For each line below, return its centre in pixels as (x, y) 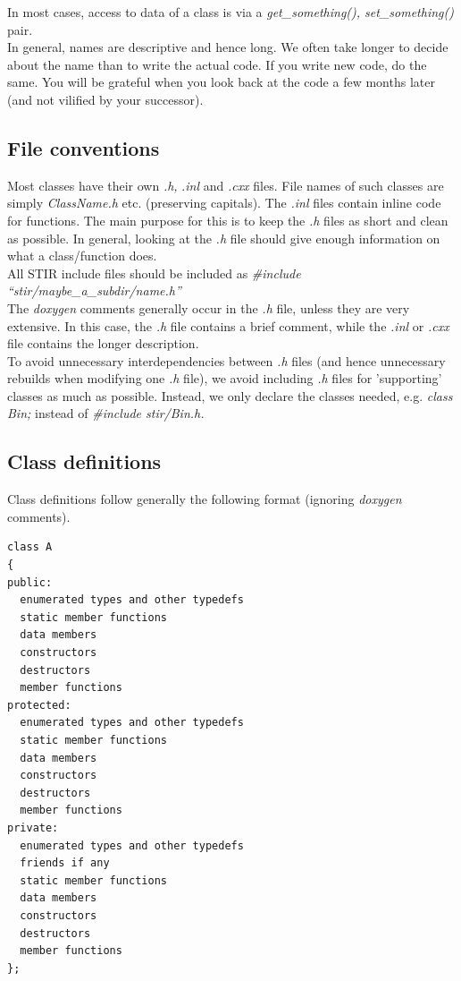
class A (30, 547)
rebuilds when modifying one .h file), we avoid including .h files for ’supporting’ (225, 378)
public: (30, 582)
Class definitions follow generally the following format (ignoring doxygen (205, 499)
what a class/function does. (82, 256)
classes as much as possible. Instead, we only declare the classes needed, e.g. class (230, 395)
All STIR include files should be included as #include (154, 273)
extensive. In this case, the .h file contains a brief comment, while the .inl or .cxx (228, 325)
